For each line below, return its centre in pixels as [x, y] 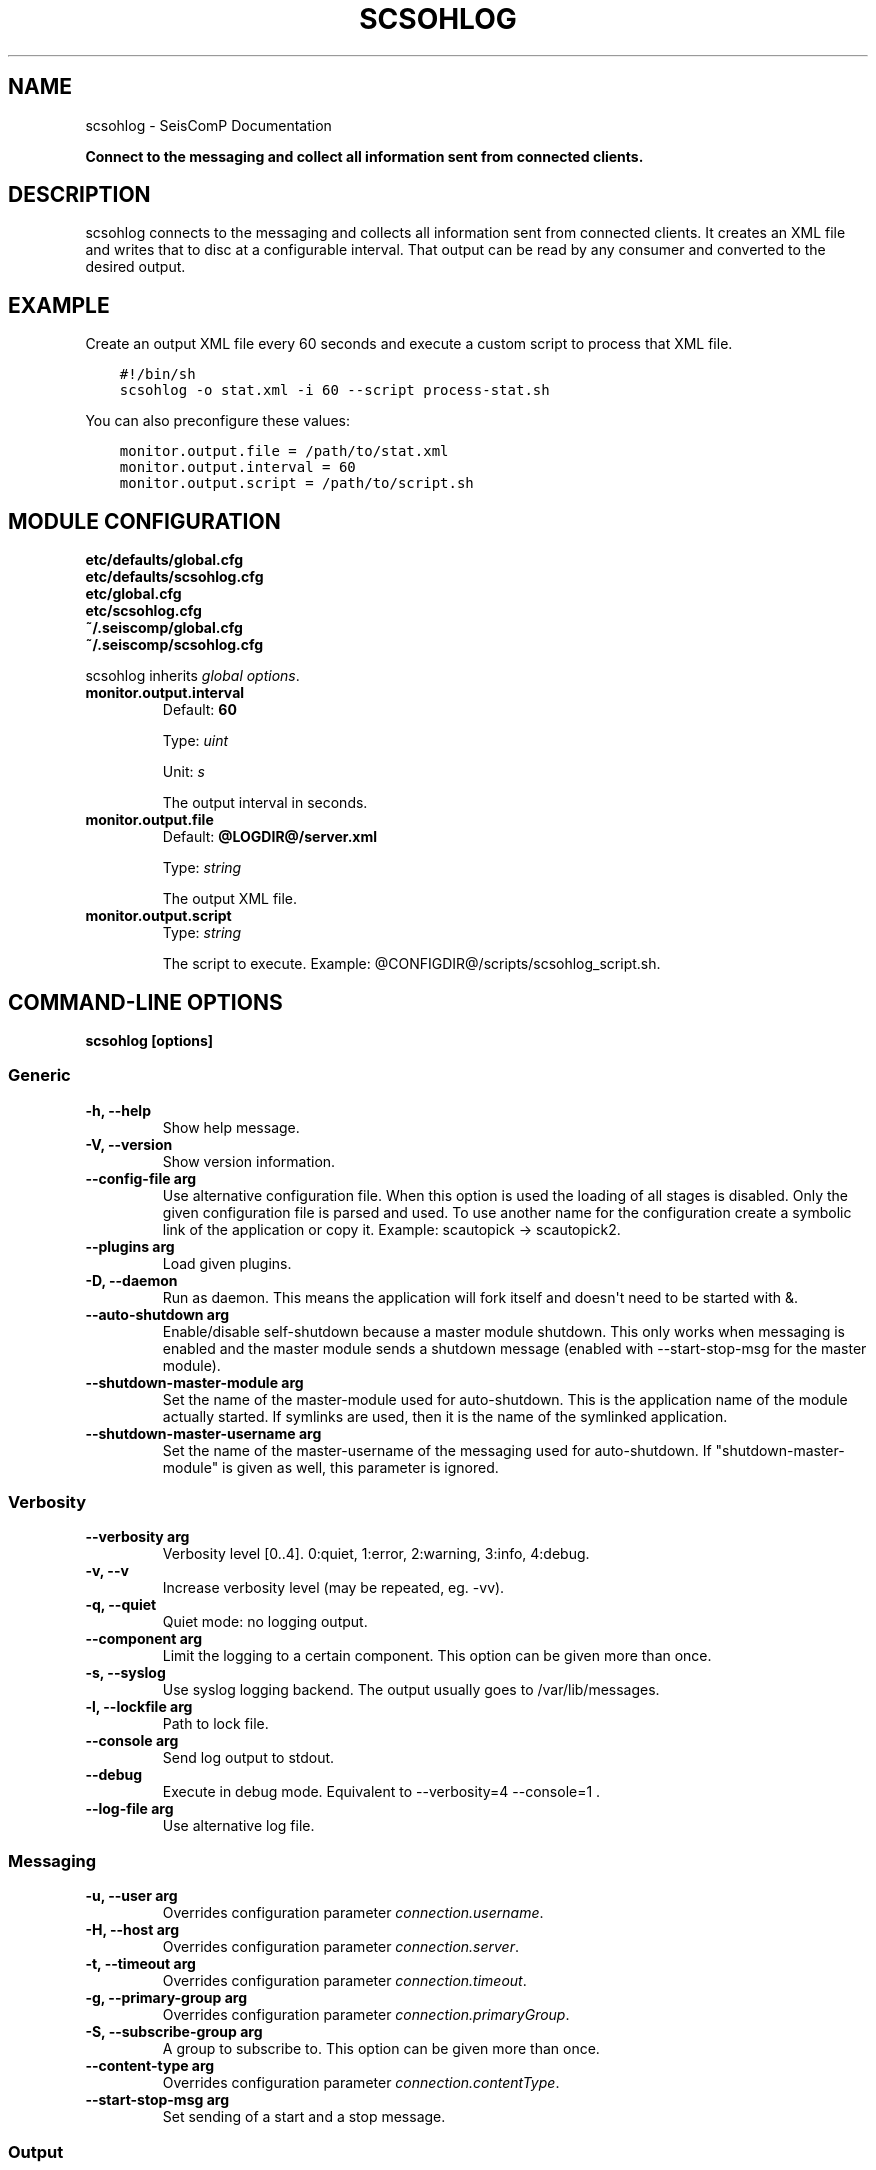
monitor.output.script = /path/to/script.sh [296, 483]
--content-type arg [150, 2066]
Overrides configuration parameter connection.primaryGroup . [366, 2015]
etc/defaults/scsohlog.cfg [174, 577]
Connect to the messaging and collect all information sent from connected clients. [364, 156]
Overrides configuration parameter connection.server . [341, 1947]
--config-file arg [141, 1178]
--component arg [144, 1639]
